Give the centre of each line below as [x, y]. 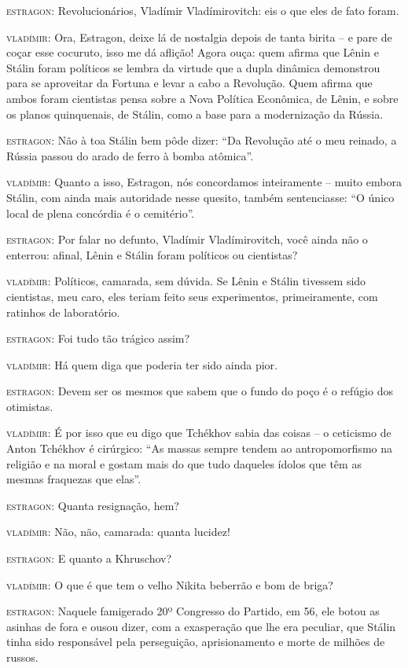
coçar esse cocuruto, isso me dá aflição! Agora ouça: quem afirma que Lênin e [193, 52]
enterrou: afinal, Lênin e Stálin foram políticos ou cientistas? [152, 254]
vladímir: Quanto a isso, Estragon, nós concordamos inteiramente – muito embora [204, 182]
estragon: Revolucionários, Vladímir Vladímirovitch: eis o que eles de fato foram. [203, 10]
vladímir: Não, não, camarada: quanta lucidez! [118, 532]
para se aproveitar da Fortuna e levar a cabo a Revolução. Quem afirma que [189, 83]
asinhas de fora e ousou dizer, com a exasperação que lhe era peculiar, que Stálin [201, 626]
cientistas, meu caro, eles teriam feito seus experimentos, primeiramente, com [192, 296]
